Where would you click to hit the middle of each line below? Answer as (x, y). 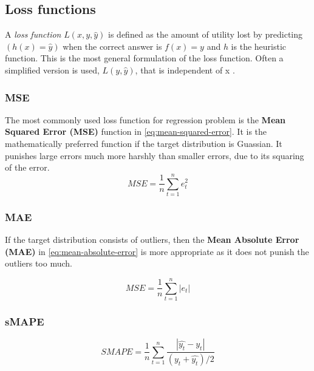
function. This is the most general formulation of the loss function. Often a (144, 58)
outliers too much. (39, 263)
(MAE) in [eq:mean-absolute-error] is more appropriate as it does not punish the (157, 251)
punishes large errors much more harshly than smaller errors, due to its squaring (155, 155)
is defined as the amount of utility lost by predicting (206, 34)
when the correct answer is (112, 46)
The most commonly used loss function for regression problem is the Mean (145, 119)
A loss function (33, 34)
